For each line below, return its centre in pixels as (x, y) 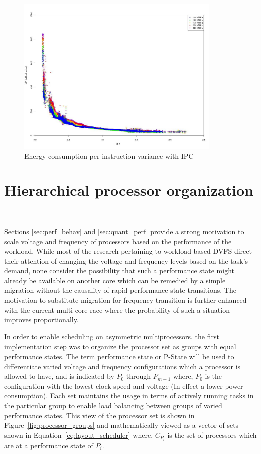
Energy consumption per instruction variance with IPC (109, 155)
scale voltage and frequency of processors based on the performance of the (118, 241)
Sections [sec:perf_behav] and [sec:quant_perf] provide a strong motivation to (124, 231)
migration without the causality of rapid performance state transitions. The (120, 290)
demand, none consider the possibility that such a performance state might (119, 270)
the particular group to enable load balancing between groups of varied (113, 405)
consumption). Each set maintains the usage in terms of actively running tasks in (129, 395)
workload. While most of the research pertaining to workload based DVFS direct (128, 251)
